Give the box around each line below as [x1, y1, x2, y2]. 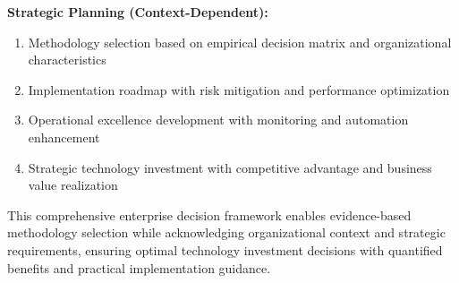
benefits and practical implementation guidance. [7, 258, 271, 277]
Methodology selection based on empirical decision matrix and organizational [28, 32, 452, 51]
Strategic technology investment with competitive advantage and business [28, 158, 432, 176]
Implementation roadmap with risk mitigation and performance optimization [28, 80, 450, 99]
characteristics [28, 50, 106, 69]
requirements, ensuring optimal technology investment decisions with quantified [7, 240, 443, 259]
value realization [28, 176, 118, 194]
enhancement [28, 127, 100, 146]
